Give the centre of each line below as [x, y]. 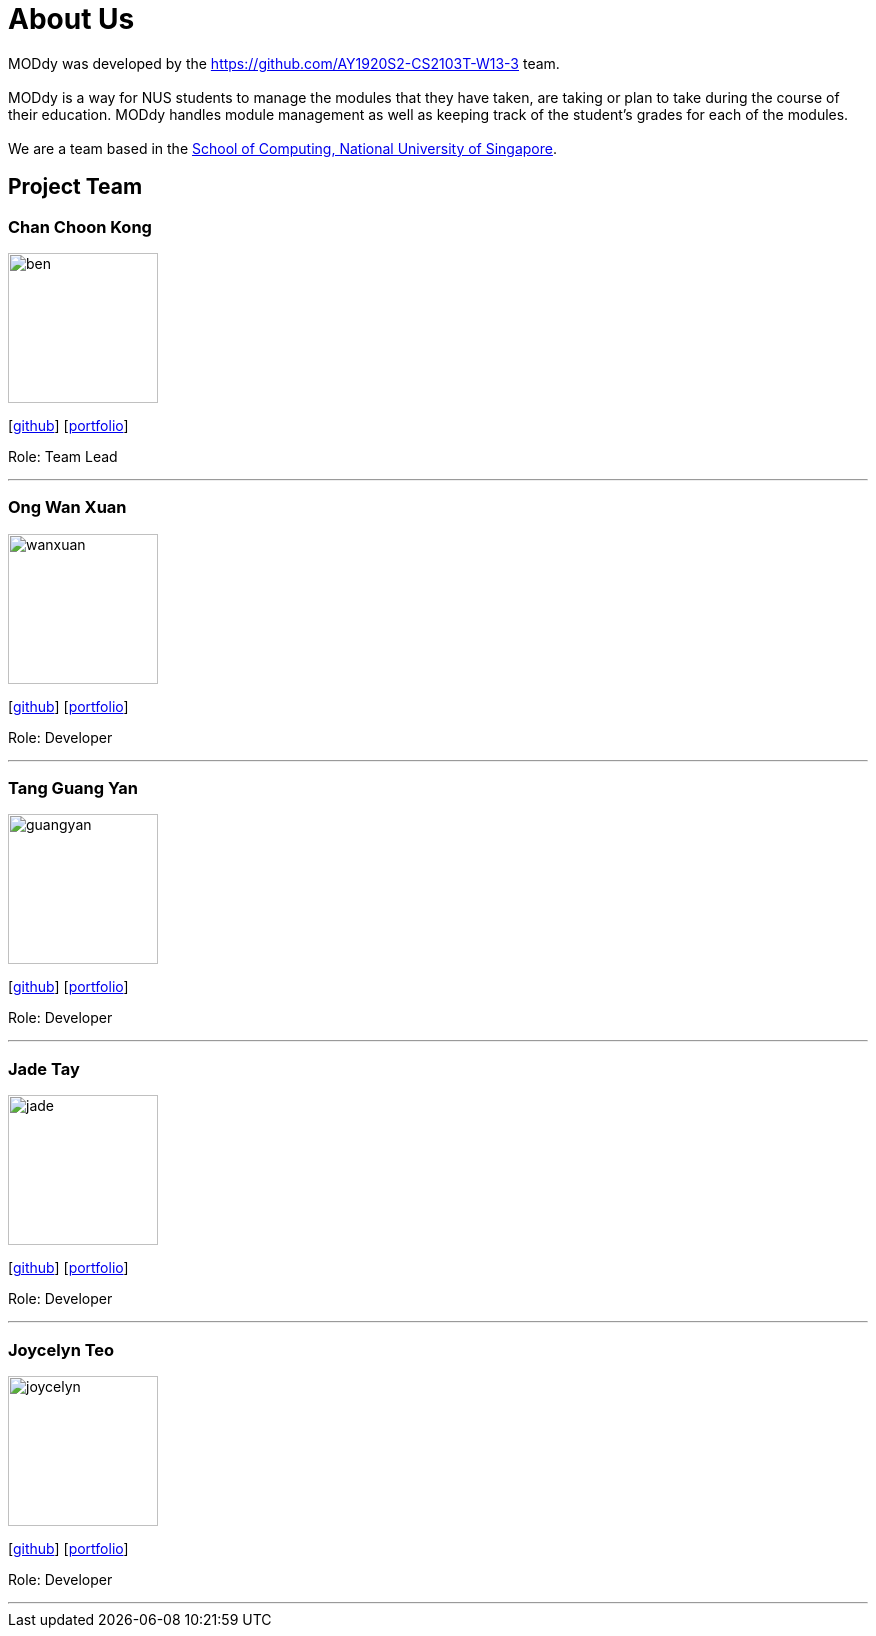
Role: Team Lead [63, 456]
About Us [71, 19]
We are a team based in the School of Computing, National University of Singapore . [283, 148]
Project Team [75, 187]
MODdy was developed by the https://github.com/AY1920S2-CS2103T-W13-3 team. [284, 63]
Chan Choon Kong [80, 226]
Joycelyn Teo [61, 1349]
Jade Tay [44, 1068]
